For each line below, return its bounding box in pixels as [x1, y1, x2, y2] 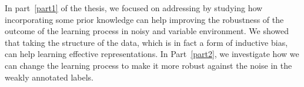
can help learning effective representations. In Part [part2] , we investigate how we [5, 48, 299, 60]
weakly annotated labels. [5, 71, 93, 83]
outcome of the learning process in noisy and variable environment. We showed [5, 25, 289, 37]
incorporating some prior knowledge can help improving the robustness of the [5, 13, 284, 25]
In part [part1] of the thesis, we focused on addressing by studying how [5, 2, 263, 14]
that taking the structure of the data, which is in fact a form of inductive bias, [5, 36, 288, 48]
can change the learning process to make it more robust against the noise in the [5, 59, 292, 71]
